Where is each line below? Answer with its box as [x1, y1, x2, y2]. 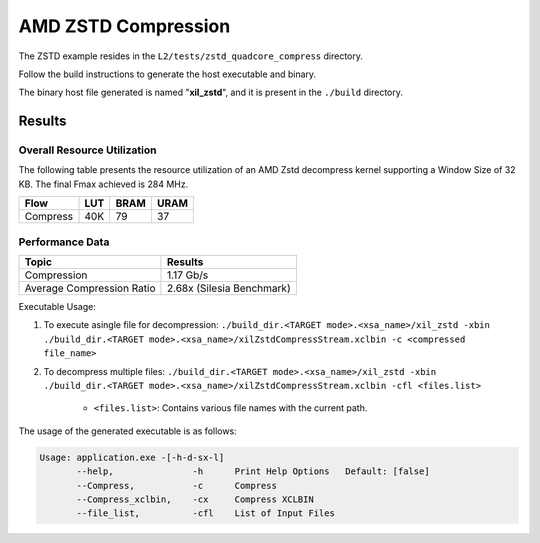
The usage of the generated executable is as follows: [18, 425, 237, 437]
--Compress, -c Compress [76, 480, 277, 491]
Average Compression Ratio [24, 281, 156, 295]
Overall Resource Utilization [18, 143, 157, 157]
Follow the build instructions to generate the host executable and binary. [18, 68, 317, 80]
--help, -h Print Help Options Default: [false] [76, 466, 430, 477]
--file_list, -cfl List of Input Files [76, 508, 335, 519]
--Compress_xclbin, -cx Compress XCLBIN [76, 493, 314, 505]
